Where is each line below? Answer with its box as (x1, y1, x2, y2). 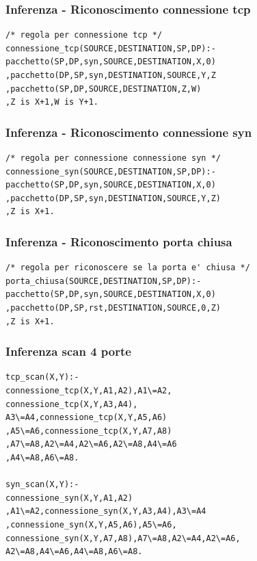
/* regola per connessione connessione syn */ (5, 153, 221, 163)
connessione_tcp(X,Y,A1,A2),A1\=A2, (5, 385, 172, 395)
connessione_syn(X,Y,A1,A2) (5, 493, 133, 503)
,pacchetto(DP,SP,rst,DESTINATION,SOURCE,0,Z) (5, 302, 221, 313)
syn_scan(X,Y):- (5, 480, 79, 490)
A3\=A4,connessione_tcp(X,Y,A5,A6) (5, 413, 167, 423)
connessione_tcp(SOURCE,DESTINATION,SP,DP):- (5, 43, 216, 53)
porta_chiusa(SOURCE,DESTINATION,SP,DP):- (5, 276, 202, 286)
